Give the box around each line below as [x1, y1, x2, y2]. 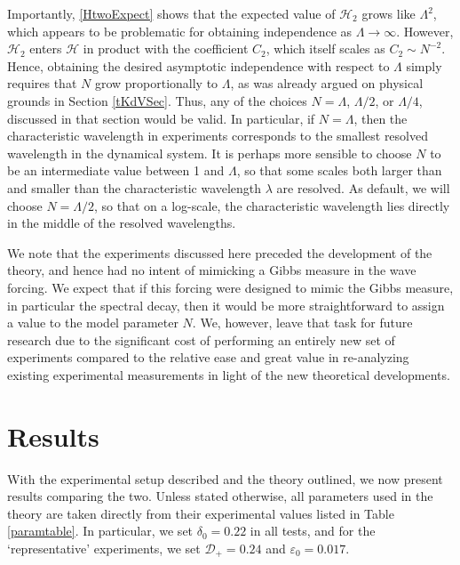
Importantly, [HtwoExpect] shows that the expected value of [7, 4, 336, 22]
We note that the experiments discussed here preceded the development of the [7, 243, 432, 262]
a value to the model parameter [7, 313, 178, 332]
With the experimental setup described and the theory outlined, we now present [7, 469, 443, 488]
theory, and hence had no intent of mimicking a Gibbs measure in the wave [7, 261, 416, 279]
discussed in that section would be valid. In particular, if [7, 109, 315, 127]
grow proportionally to [94, 74, 218, 93]
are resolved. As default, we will [276, 178, 450, 197]
